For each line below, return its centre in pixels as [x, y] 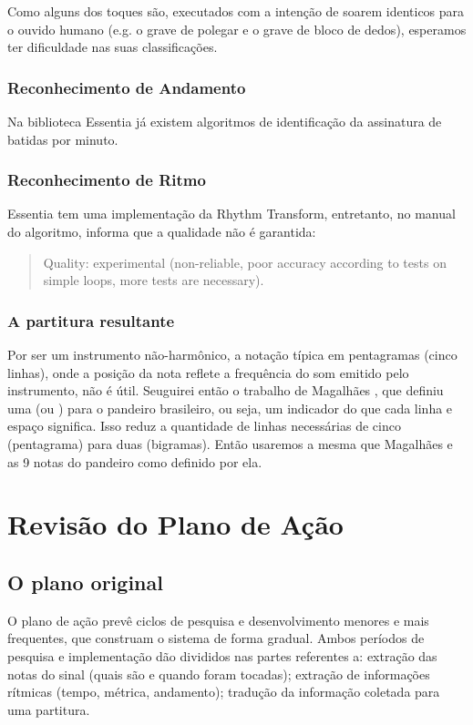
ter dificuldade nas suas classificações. [113, 47]
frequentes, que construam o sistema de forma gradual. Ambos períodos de [216, 638]
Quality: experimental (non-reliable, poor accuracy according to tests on [245, 262]
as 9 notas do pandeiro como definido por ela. [135, 461]
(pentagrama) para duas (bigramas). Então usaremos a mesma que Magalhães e [230, 443]
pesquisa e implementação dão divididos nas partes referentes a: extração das [222, 655]
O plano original [85, 582]
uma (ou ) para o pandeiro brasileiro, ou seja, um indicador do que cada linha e [230, 408]
